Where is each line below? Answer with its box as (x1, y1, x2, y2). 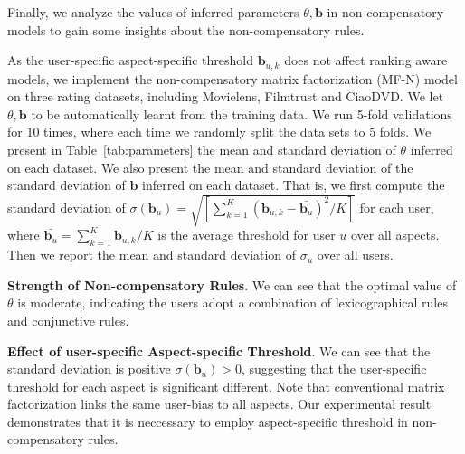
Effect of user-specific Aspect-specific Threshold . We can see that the (7, 341, 431, 360)
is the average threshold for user (157, 225, 336, 244)
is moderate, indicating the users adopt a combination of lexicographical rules (17, 293, 448, 312)
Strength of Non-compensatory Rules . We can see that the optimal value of (7, 275, 457, 294)
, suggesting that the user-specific (241, 359, 427, 378)
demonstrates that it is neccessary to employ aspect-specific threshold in (7, 411, 408, 430)
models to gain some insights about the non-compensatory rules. (7, 20, 365, 39)
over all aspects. (351, 225, 440, 244)
